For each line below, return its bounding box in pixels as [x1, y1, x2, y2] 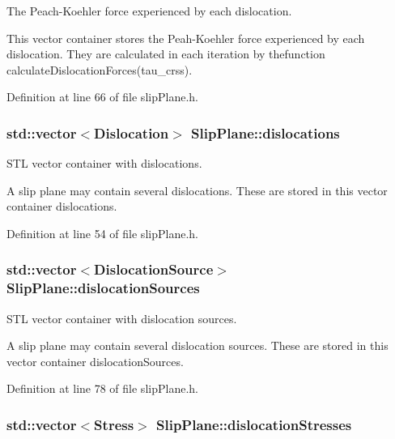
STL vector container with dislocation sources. [6, 309, 237, 326]
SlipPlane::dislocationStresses [155, 415, 352, 434]
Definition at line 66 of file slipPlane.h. [6, 88, 198, 105]
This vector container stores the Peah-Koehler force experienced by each [6, 29, 365, 46]
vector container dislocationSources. [6, 352, 184, 369]
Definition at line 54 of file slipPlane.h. [6, 224, 198, 241]
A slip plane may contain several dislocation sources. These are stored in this [6, 337, 389, 354]
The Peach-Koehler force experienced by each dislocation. [6, 2, 292, 19]
